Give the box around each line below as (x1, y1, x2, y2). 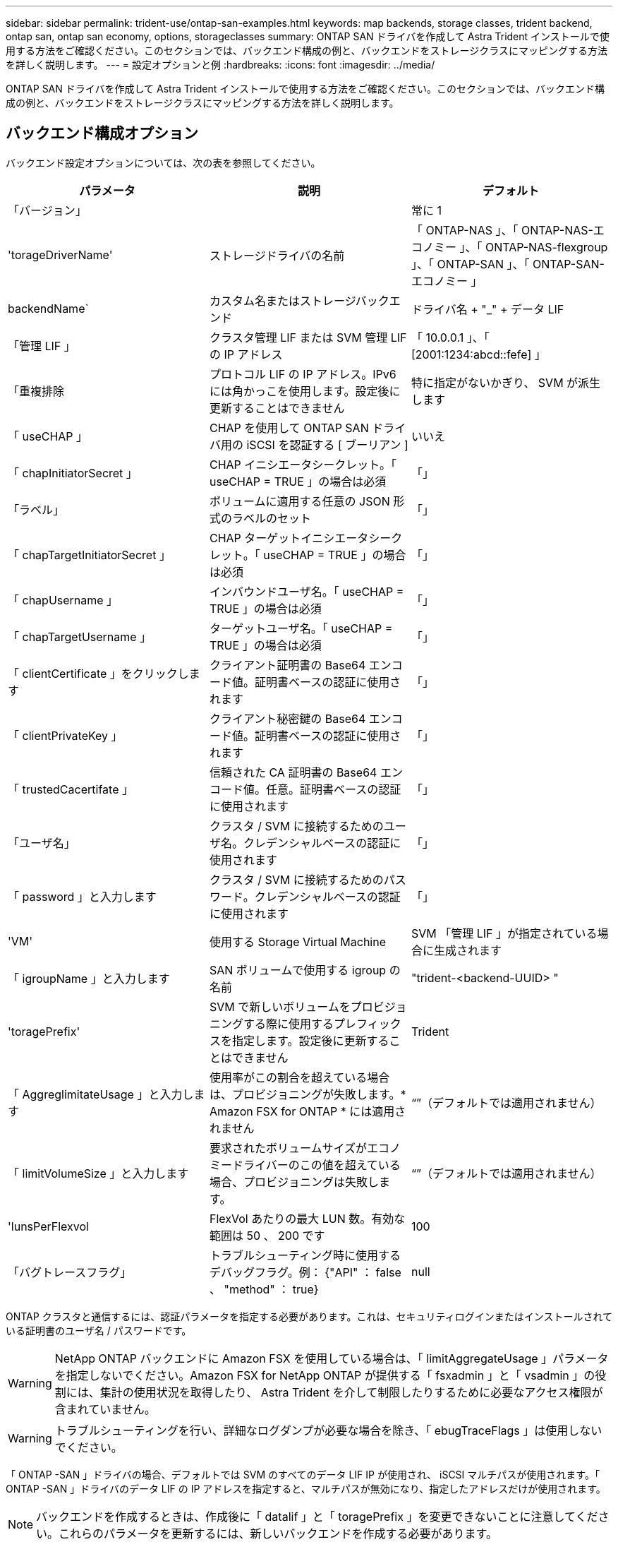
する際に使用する (243, 1016, 334, 1031)
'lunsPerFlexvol (8, 1219, 89, 1233)
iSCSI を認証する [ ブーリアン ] (246, 437, 408, 452)
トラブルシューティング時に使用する (209, 1248, 401, 1262)
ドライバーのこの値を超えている (231, 1157, 401, 1172)
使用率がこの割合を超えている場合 (209, 1070, 390, 1084)
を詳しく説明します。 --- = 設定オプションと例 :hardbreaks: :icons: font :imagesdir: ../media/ (6, 59, 435, 71)
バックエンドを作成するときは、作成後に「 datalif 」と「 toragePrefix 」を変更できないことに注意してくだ (36, 1509, 598, 1524)
